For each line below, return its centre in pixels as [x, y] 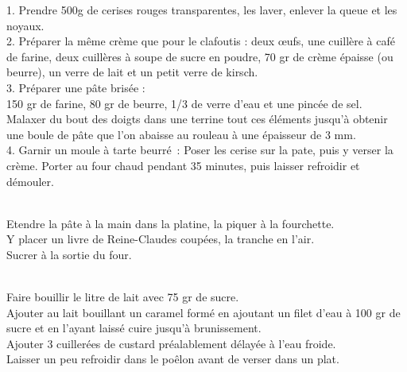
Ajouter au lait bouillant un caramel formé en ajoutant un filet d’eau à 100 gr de [203, 312]
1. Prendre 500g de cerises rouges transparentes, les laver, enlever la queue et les [202, 10]
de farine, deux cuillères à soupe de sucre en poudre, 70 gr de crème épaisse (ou [200, 56]
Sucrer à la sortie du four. [69, 254]
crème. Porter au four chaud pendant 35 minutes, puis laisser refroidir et [183, 165]
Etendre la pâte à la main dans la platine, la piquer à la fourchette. [171, 223]
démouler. [30, 181]
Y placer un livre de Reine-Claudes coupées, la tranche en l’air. [161, 239]
